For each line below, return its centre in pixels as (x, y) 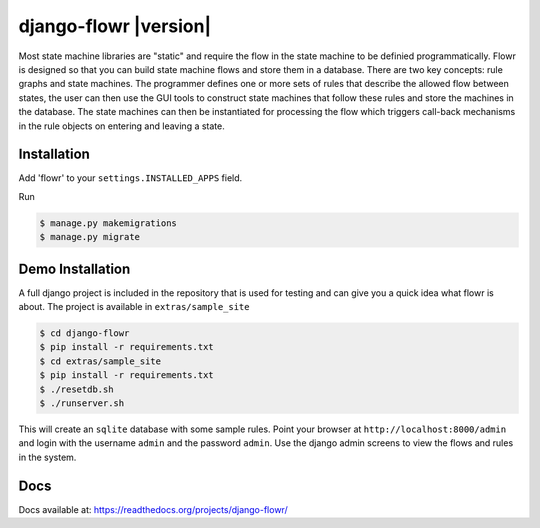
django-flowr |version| (115, 26)
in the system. (47, 457)
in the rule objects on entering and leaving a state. (121, 126)
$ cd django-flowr (84, 333)
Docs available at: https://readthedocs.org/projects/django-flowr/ (153, 509)
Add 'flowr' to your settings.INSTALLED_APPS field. (130, 178)
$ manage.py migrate (89, 237)
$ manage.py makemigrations (108, 223)
